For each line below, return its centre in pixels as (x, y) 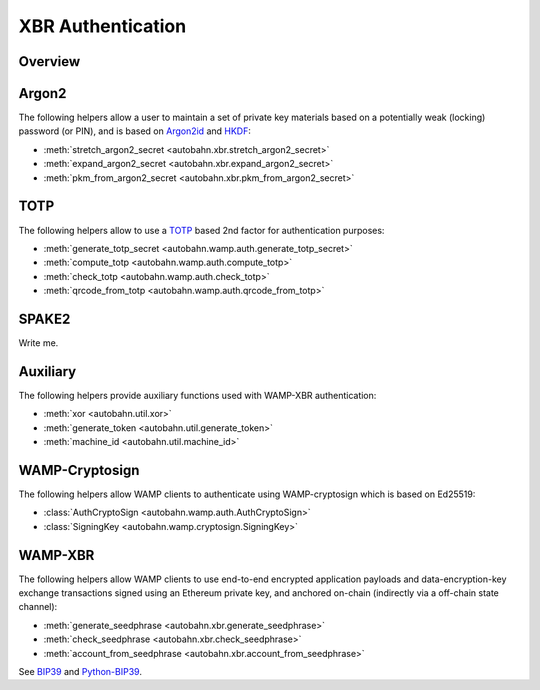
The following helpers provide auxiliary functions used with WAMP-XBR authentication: (197, 395)
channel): (38, 607)
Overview (49, 61)
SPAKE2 (44, 318)
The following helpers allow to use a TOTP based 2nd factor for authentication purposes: (201, 230)
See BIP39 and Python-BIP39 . (80, 672)
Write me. (38, 343)
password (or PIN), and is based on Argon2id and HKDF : (135, 131)
